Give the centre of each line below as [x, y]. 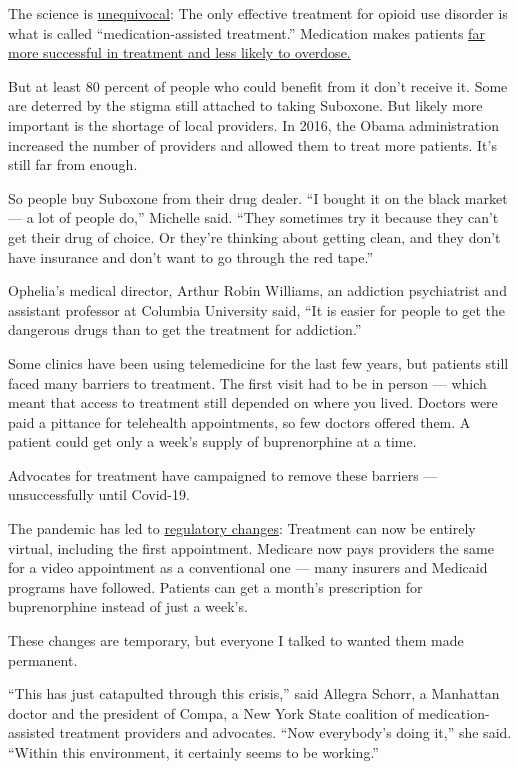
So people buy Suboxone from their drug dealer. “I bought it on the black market [258, 197]
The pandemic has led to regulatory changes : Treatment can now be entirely [242, 528]
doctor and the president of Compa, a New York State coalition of [211, 712]
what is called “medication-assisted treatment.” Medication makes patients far [246, 32]
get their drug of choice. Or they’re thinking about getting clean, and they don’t [254, 236]
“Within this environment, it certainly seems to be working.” [193, 752]
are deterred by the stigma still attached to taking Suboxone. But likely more [245, 105]
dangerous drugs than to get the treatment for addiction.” [185, 329]
